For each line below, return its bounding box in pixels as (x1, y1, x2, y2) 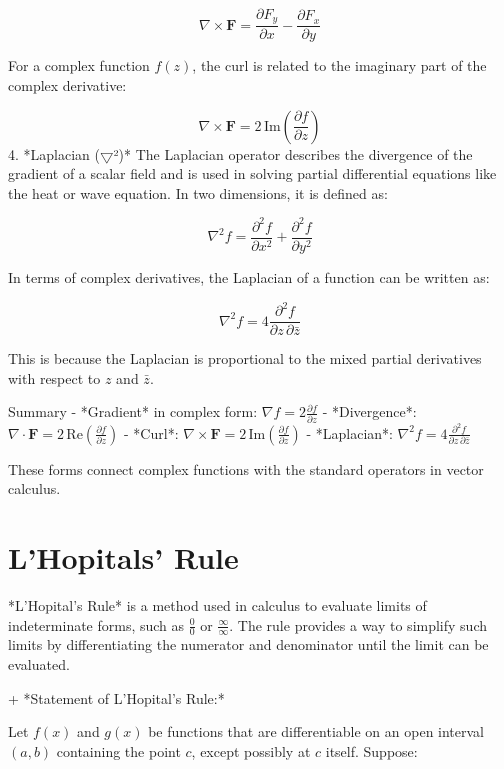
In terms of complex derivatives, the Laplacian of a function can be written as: (8, 267, 490, 288)
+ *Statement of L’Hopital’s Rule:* (8, 687, 225, 708)
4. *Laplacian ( (8, 143, 100, 164)
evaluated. (8, 654, 70, 675)
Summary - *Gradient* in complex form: (8, 401, 258, 422)
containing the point (56, 740, 181, 761)
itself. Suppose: (325, 740, 418, 761)
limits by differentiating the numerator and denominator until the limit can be (8, 634, 489, 655)
